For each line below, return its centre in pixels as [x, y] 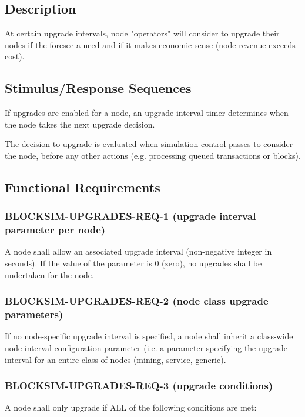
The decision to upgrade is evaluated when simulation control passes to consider [149, 144]
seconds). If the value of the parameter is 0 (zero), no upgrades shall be [133, 263]
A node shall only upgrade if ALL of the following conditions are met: [131, 407]
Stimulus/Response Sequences [98, 88]
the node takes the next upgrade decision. [80, 124]
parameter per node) [55, 230]
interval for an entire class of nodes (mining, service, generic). [115, 359]
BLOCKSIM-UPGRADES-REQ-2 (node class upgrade [137, 301]
